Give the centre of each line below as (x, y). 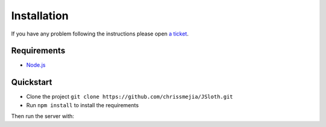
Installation (40, 16)
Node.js (36, 65)
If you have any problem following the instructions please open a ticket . (100, 34)
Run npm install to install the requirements (82, 105)
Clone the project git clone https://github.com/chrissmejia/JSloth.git (130, 97)
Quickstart (32, 82)
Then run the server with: (43, 116)
